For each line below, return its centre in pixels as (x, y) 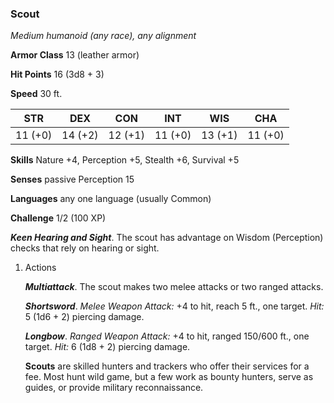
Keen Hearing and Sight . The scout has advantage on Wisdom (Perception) (167, 238)
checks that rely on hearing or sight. (85, 248)
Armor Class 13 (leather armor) (75, 55)
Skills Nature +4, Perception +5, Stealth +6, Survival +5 (125, 160)
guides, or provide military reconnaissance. (114, 388)
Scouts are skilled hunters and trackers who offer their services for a (167, 366)
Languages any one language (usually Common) (111, 199)
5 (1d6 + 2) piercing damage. (84, 317)
